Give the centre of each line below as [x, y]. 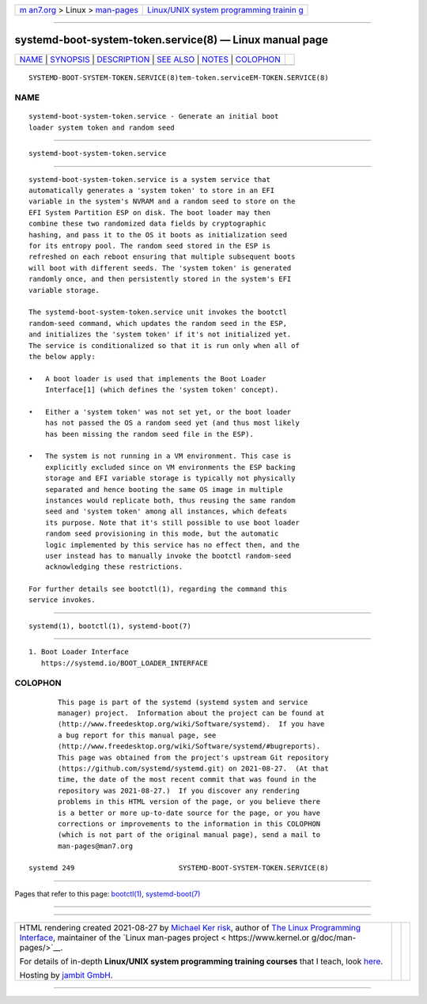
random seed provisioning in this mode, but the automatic [162, 534]
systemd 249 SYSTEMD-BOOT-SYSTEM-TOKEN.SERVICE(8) [179, 868]
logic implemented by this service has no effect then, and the [172, 545]
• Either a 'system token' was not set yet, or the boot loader [160, 412]
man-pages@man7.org [96, 846]
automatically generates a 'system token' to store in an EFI [152, 191]
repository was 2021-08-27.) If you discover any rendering [179, 790]
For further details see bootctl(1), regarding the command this [158, 589]
